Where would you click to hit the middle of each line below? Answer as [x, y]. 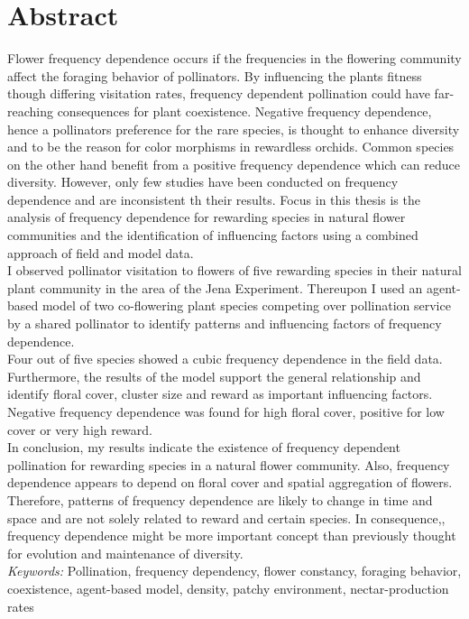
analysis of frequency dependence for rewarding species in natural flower [207, 217]
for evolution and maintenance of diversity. [125, 553]
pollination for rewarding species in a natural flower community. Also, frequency [229, 464]
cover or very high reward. [80, 429]
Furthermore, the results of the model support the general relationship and [214, 376]
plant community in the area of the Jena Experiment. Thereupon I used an [215, 287]
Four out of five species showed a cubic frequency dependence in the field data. [225, 359]
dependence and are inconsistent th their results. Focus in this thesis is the [214, 199]
